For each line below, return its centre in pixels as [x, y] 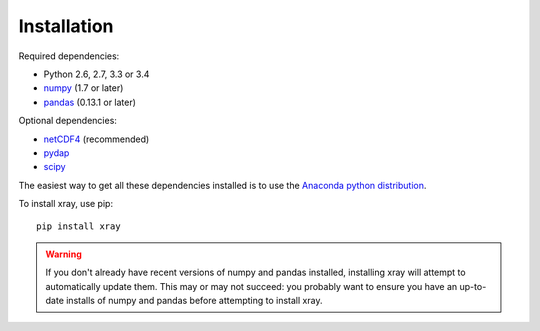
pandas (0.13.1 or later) [90, 102]
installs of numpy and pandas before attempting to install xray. [194, 301]
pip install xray [78, 226]
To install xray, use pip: [66, 204]
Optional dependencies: [67, 121]
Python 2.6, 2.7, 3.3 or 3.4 [96, 74]
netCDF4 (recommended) [96, 139]
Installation [66, 26]
